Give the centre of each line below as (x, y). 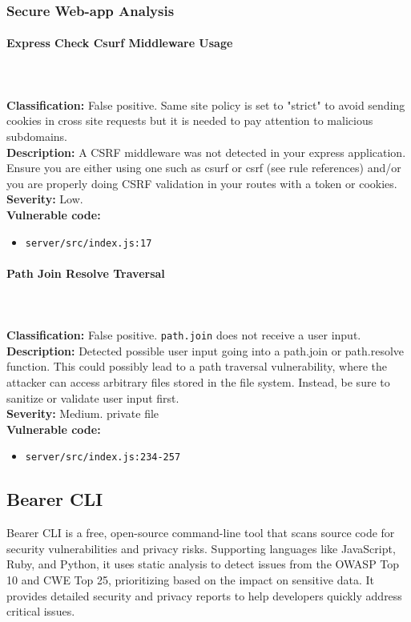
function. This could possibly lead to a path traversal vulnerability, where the (197, 366)
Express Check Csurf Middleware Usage (120, 43)
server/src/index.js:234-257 (103, 457)
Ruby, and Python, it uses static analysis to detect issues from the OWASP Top (203, 564)
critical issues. (41, 611)
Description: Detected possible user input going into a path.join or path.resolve (205, 350)
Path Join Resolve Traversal (86, 273)
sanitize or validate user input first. (93, 397)
